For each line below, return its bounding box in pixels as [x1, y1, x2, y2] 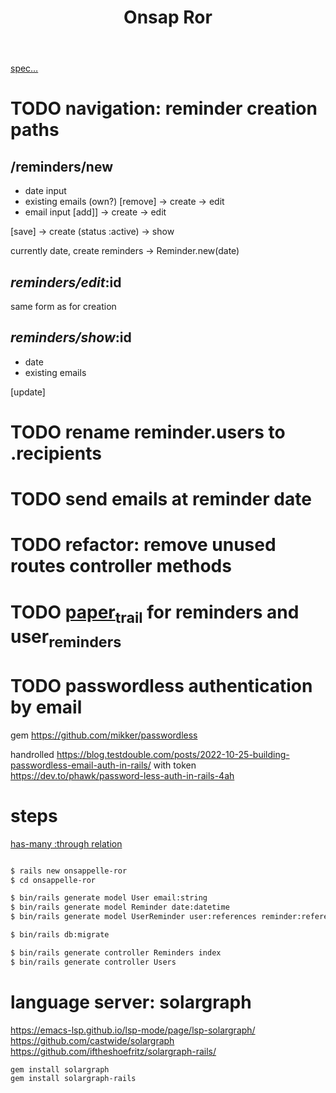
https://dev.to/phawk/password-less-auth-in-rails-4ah [10, 769, 235, 781]
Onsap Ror [123, 6, 213, 29]
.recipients [10, 442, 102, 465]
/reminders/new [10, 158, 113, 175]
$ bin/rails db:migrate [10, 930, 110, 940]
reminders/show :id [10, 329, 132, 346]
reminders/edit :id [10, 274, 122, 291]
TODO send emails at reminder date [10, 488, 312, 511]
